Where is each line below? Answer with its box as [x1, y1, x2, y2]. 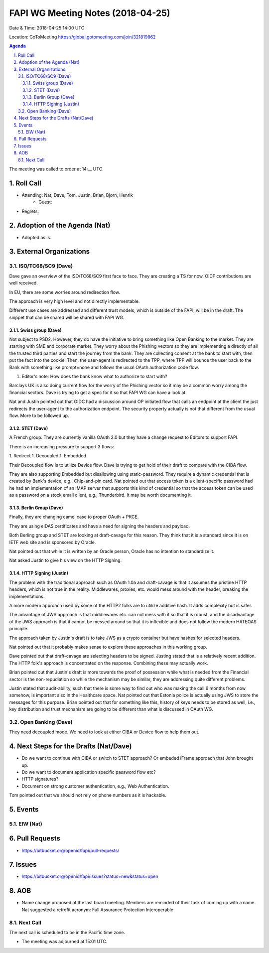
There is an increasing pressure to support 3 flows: [9, 443, 114, 449]
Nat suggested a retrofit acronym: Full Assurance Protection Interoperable [21, 907, 174, 913]
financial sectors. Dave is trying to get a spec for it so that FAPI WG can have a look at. [9, 389, 187, 396]
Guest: [38, 199, 52, 205]
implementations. [9, 593, 45, 599]
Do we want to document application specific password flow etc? [21, 769, 156, 775]
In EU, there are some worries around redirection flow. [9, 289, 121, 295]
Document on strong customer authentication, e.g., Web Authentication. [21, 783, 169, 789]
